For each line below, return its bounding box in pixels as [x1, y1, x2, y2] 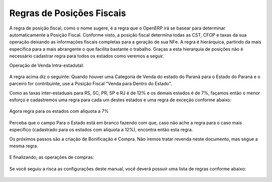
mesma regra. [9, 143, 38, 149]
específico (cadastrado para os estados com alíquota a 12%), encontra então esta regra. [9, 127, 193, 133]
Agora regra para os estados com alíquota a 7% [9, 108, 109, 114]
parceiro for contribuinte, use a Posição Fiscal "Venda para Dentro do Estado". [9, 81, 172, 87]
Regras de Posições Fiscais [9, 8, 126, 19]
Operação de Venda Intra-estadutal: [9, 62, 84, 68]
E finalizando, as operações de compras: [9, 154, 94, 160]
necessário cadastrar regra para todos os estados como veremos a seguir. [9, 53, 164, 59]
